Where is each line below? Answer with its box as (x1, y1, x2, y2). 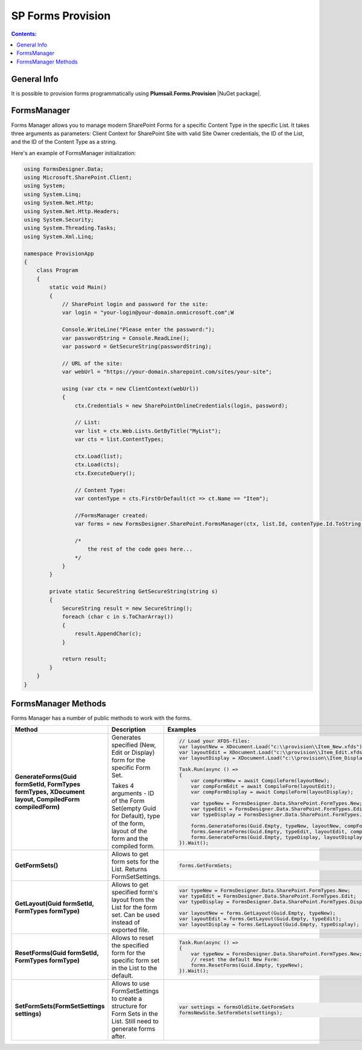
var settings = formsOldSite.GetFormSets (179, 1004, 295, 1011)
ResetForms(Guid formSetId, (14, 949, 99, 957)
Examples (167, 725, 196, 734)
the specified (111, 941, 149, 950)
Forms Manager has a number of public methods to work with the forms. (11, 714, 192, 722)
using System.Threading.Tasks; (24, 225, 117, 232)
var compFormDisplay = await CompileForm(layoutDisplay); (191, 789, 354, 795)
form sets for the (111, 857, 159, 866)
